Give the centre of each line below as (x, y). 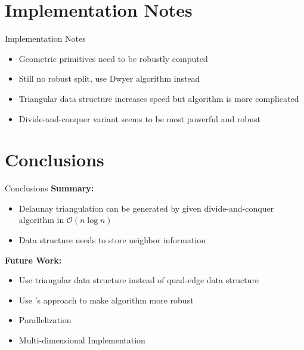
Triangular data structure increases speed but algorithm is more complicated (159, 98)
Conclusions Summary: (49, 188)
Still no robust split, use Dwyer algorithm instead (109, 78)
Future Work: (33, 260)
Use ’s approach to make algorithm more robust (106, 300)
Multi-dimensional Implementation (82, 340)
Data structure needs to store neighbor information (112, 240)
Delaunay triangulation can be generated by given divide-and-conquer (146, 208)
